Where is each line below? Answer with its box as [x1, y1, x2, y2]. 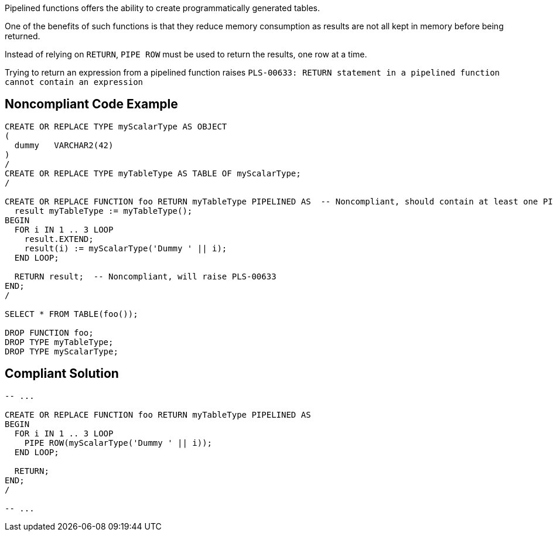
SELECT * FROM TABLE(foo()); [5, 309, 138, 319]
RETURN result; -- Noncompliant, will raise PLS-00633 [14, 271, 276, 281]
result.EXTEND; [24, 234, 94, 244]
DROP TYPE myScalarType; [5, 346, 118, 356]
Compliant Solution [5, 366, 119, 381]
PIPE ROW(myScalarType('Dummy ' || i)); [24, 438, 213, 448]
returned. [5, 31, 40, 41]
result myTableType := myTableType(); [14, 206, 193, 216]
